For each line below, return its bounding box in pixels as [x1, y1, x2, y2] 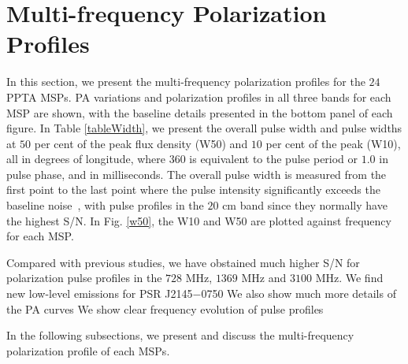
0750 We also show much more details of [201, 285, 396, 302]
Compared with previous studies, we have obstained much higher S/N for [6, 254, 360, 270]
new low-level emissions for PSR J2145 [6, 285, 193, 302]
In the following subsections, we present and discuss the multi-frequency [6, 327, 354, 344]
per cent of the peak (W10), [265, 135, 401, 151]
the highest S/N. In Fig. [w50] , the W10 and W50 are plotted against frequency [6, 212, 391, 228]
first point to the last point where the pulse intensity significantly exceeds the [6, 181, 380, 198]
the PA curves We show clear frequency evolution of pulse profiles [6, 300, 324, 317]
